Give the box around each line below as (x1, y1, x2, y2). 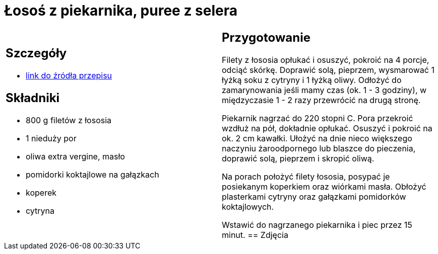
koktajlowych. (222, 201, 274, 212)
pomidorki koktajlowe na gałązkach (26, 170, 159, 180)
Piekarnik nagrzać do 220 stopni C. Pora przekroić (222, 113, 413, 123)
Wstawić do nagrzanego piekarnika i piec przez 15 (222, 219, 412, 230)
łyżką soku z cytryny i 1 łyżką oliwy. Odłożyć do (222, 74, 402, 85)
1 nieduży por (26, 133, 77, 144)
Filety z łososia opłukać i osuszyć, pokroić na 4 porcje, (222, 54, 429, 65)
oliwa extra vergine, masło (26, 151, 125, 162)
